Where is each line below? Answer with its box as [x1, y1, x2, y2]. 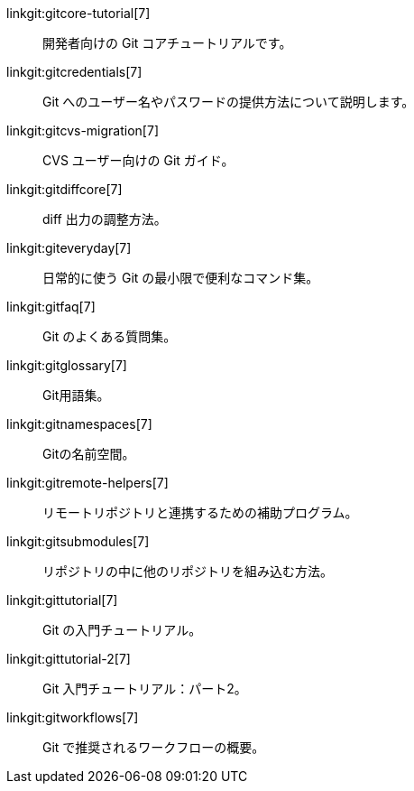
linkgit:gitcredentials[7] [6, 64, 143, 79]
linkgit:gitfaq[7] [6, 299, 96, 314]
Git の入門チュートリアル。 [42, 622, 202, 637]
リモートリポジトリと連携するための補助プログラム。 [42, 505, 358, 520]
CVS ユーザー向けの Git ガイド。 [42, 153, 235, 168]
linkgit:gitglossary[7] [6, 358, 127, 373]
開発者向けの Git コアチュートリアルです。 [42, 35, 292, 51]
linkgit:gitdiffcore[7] [6, 181, 123, 197]
